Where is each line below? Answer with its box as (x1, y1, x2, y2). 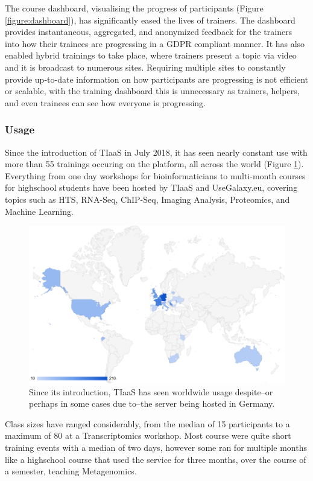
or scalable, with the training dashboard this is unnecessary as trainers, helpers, (5, 84, 300, 97)
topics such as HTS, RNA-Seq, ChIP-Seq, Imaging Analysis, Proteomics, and (5, 193, 290, 205)
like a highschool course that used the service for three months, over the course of (5, 453, 306, 465)
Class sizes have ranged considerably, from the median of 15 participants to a (5, 417, 290, 430)
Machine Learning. (5, 205, 74, 217)
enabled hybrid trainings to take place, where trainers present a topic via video (5, 49, 297, 62)
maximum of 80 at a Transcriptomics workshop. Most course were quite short (5, 429, 291, 442)
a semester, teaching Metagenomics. (5, 465, 137, 477)
